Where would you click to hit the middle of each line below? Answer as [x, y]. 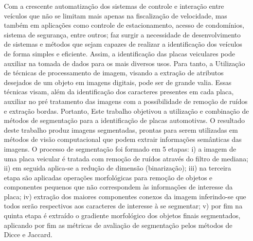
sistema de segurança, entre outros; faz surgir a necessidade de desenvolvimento [122, 34]
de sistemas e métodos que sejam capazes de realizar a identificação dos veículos [123, 44]
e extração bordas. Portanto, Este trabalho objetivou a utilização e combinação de [126, 111]
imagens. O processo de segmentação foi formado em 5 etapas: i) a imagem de [120, 148]
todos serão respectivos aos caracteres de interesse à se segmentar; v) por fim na [123, 206]
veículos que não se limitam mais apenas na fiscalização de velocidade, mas [116, 15]
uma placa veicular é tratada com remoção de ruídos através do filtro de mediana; [126, 158]
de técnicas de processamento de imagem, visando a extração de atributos [114, 73]
